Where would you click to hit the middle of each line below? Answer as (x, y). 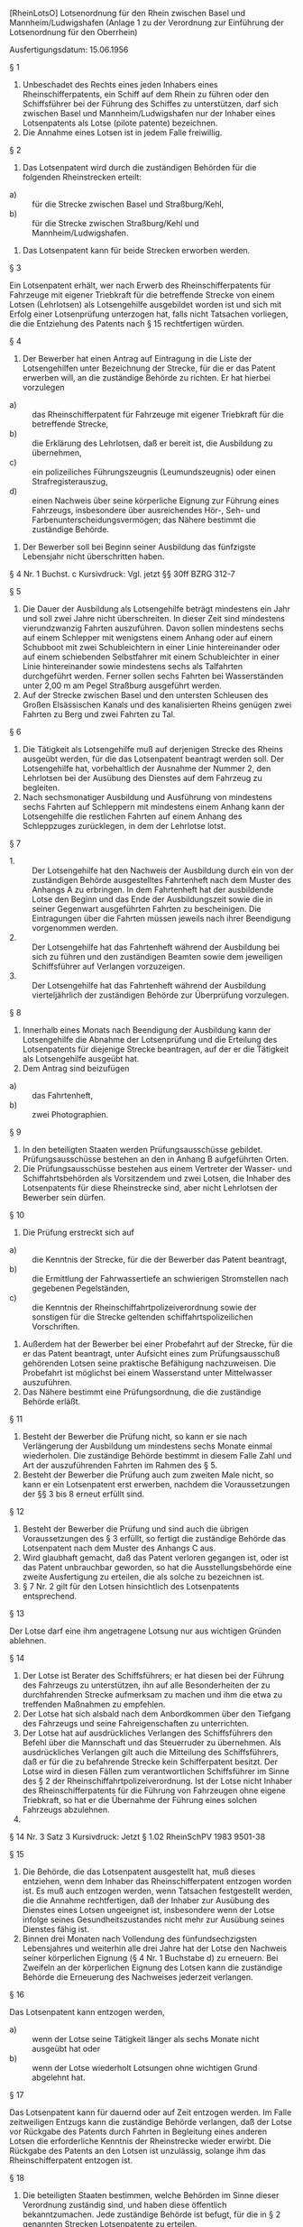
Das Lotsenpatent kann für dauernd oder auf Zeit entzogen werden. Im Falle (151, 2112)
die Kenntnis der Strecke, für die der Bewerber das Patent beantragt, (159, 1259)
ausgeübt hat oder (66, 2048)
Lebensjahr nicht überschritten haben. (93, 557)
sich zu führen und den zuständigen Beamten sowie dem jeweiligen (157, 957)
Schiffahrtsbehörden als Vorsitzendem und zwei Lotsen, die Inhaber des (156, 1178)
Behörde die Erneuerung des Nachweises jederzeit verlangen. (138, 1977)
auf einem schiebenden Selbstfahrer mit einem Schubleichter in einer (151, 657)
